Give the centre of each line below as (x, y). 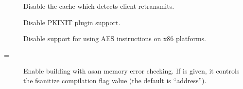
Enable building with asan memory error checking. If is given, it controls (131, 71)
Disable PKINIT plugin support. (72, 22)
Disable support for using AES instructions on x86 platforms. (115, 38)
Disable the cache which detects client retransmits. (99, 6)
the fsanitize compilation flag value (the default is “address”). (115, 80)
